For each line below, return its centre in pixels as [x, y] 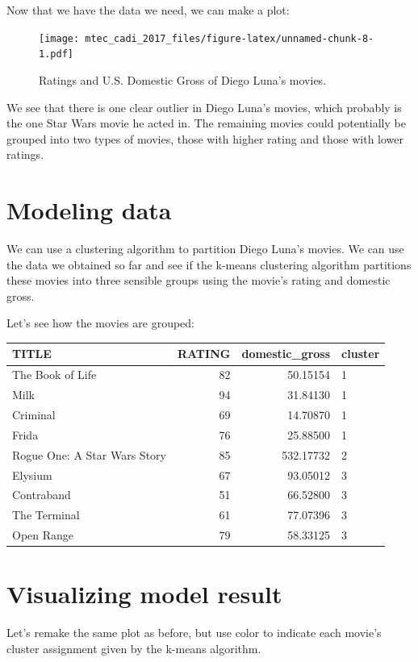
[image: [59, 38]
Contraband [42, 495]
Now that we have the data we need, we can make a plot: [148, 10]
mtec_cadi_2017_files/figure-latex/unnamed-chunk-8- [230, 38]
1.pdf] [56, 54]
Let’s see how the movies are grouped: [101, 323]
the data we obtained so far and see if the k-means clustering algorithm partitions [209, 264]
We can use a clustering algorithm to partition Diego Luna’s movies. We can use [205, 248]
